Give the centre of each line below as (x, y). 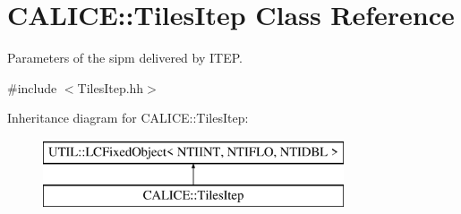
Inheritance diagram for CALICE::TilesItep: (128, 118)
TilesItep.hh (111, 87)
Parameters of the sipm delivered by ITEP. (125, 58)
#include (32, 87)
